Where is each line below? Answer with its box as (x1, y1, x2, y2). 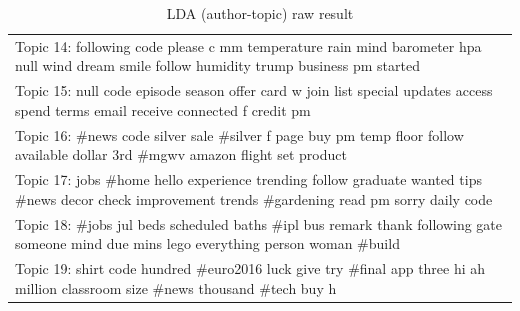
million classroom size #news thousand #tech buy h (15, 277, 337, 298)
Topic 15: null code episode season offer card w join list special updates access (15, 80, 493, 101)
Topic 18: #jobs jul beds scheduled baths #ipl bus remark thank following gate (15, 213, 502, 234)
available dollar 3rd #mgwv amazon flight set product (15, 144, 347, 165)
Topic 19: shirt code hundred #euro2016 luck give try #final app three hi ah (15, 258, 486, 279)
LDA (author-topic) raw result (166, 3, 354, 23)
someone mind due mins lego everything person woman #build (15, 233, 400, 254)
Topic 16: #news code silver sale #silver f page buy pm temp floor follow (15, 124, 464, 145)
